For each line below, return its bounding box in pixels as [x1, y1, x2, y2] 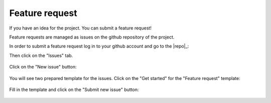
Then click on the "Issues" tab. [9, 52, 73, 58]
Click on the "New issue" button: [9, 64, 77, 70]
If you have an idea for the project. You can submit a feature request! [9, 25, 152, 31]
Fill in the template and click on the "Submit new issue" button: [9, 86, 139, 92]
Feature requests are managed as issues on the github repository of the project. [9, 34, 175, 40]
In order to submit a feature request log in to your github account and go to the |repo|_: [9, 43, 189, 49]
